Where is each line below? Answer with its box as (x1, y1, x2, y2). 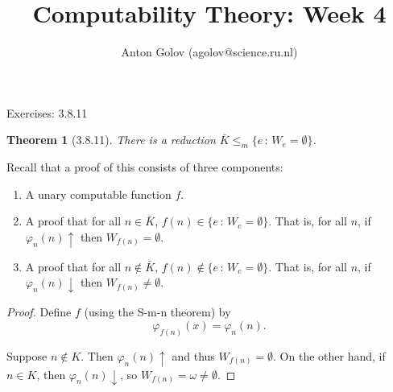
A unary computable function (25, 185, 172, 202)
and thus (172, 347, 215, 364)
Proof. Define (6, 303, 72, 320)
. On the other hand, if (273, 347, 386, 364)
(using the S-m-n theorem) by (84, 303, 231, 320)
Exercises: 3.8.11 (6, 104, 88, 121)
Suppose (6, 347, 48, 364)
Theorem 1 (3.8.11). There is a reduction (6, 131, 216, 148)
